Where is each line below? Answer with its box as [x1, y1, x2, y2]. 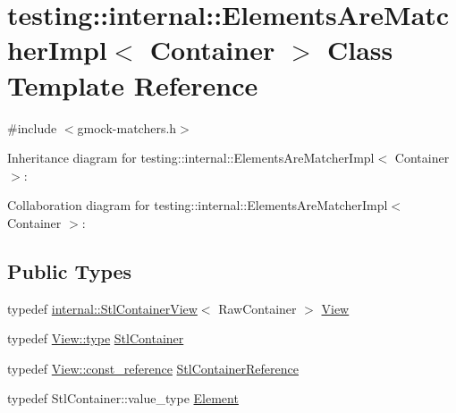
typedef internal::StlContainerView [7, 299, 198, 317]
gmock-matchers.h [77, 118, 177, 137]
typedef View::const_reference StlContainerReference [7, 358, 299, 377]
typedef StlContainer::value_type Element [7, 389, 239, 408]
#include [7, 118, 57, 137]
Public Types [7, 257, 132, 284]
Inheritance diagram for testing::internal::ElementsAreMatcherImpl [7, 148, 375, 167]
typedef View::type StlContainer [7, 329, 184, 348]
